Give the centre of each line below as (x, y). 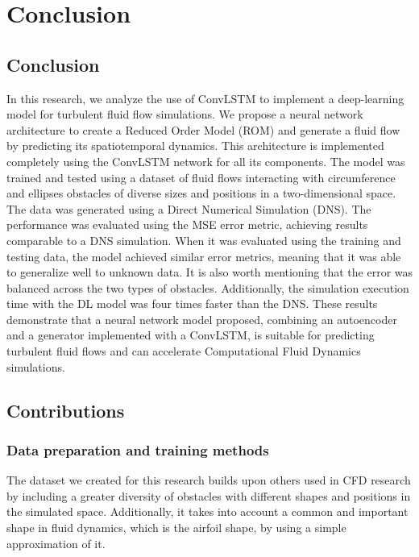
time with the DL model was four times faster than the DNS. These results (192, 303)
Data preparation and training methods (138, 449)
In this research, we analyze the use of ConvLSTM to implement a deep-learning (205, 98)
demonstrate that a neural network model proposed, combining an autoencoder (202, 319)
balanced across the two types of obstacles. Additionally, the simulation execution (208, 287)
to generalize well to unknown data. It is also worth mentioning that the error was (210, 272)
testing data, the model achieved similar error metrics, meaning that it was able (204, 256)
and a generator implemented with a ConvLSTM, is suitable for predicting (191, 335)
